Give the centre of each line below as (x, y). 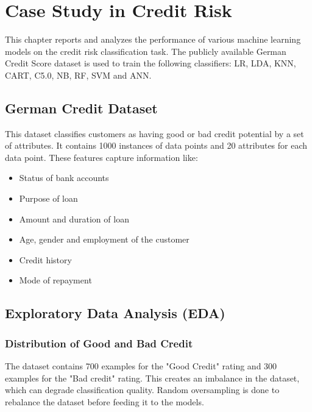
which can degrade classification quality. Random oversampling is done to (142, 390)
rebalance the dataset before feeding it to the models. (105, 401)
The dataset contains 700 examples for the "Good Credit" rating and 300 (141, 366)
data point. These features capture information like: (101, 157)
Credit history (45, 259)
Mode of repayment (55, 280)
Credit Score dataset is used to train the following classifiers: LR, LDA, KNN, (151, 63)
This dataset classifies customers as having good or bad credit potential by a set (154, 133)
